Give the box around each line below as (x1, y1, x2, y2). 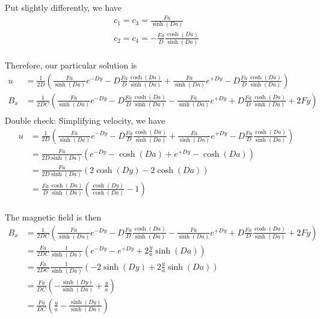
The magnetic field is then (5, 210, 102, 223)
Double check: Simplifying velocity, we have (5, 114, 165, 126)
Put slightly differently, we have (5, 1, 122, 13)
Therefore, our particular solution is (5, 59, 137, 71)
